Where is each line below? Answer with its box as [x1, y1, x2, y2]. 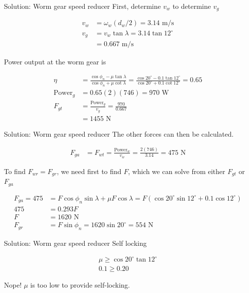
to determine [172, 1, 211, 11]
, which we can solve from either [128, 166, 225, 176]
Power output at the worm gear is [4, 56, 106, 66]
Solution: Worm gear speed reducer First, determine [4, 1, 161, 11]
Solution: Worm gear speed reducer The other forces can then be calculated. [4, 128, 234, 139]
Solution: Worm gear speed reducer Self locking [4, 237, 147, 248]
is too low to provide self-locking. [30, 280, 130, 290]
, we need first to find [57, 166, 122, 176]
